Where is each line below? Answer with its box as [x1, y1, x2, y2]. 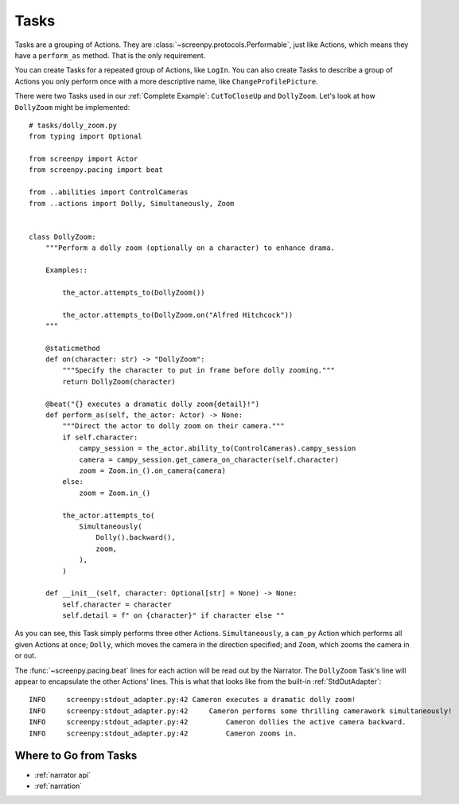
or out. [14, 651, 37, 661]
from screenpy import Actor [29, 154, 138, 163]
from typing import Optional [29, 132, 142, 141]
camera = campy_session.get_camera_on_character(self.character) [79, 455, 340, 464]
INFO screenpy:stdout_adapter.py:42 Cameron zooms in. [29, 728, 298, 738]
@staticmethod [45, 343, 101, 353]
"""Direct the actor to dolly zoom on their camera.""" [62, 422, 286, 431]
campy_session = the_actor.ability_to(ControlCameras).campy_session [79, 444, 356, 453]
